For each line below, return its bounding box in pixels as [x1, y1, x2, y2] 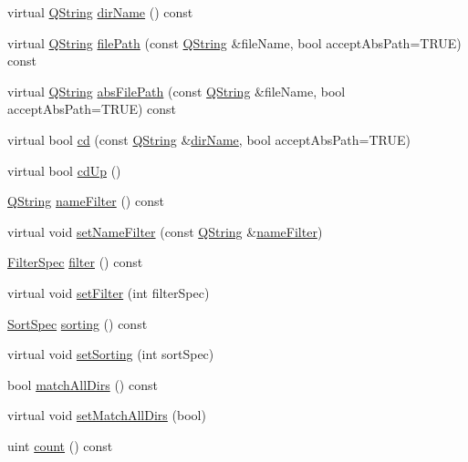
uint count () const [7, 436, 113, 455]
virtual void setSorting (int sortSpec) [7, 344, 214, 364]
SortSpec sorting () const [7, 313, 148, 333]
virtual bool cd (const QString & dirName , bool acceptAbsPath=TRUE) [7, 129, 411, 149]
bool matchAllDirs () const [7, 375, 158, 394]
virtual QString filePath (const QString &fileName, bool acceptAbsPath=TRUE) [7, 33, 462, 52]
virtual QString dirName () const [7, 3, 193, 21]
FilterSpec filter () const [7, 252, 143, 272]
